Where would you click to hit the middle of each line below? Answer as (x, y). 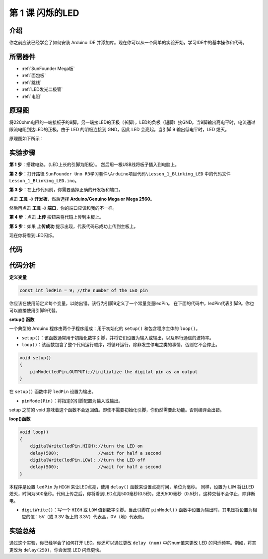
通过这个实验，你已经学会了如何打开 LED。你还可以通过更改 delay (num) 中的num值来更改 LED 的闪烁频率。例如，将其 (133, 543)
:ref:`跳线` (32, 82)
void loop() (34, 432)
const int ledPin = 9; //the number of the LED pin (84, 290)
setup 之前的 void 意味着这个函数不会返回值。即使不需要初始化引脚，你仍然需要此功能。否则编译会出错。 (117, 410)
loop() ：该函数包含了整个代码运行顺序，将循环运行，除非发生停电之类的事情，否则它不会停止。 (121, 345)
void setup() (35, 358)
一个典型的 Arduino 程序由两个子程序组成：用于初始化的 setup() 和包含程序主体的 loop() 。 (105, 328)
